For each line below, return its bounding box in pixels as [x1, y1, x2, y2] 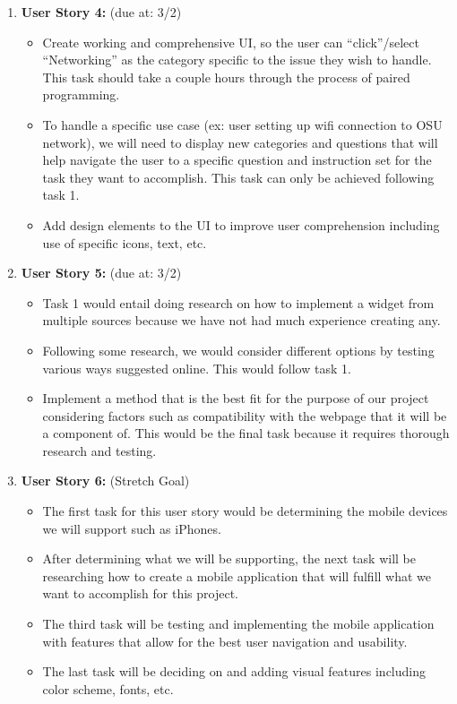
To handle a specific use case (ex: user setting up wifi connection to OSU [42, 115, 443, 133]
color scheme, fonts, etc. [42, 679, 174, 698]
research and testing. [42, 441, 157, 459]
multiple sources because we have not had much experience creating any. [42, 311, 441, 330]
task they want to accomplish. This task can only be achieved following [42, 167, 435, 186]
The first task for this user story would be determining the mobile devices [42, 502, 448, 520]
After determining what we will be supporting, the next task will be [42, 549, 416, 568]
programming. [42, 85, 120, 104]
